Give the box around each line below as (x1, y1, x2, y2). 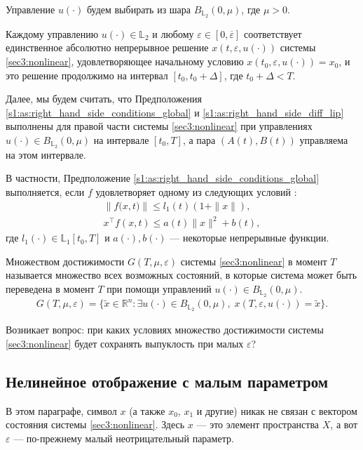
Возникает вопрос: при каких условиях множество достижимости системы (6, 322, 324, 337)
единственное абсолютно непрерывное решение (6, 40, 209, 55)
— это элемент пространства (196, 417, 320, 432)
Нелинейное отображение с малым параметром (6, 370, 329, 392)
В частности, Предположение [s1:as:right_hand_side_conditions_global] (6, 171, 320, 185)
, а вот (330, 417, 358, 432)
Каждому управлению (6, 26, 99, 41)
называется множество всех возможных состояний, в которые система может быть (6, 267, 357, 282)
